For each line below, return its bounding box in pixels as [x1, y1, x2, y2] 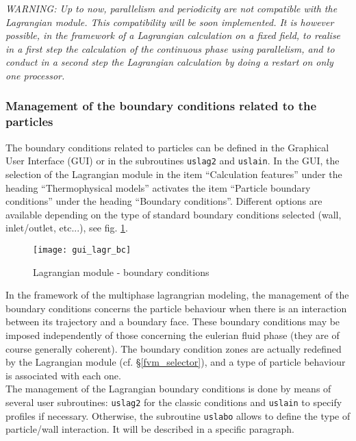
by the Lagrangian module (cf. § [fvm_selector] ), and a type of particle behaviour [5, 355, 346, 369]
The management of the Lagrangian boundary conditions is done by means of [5, 381, 331, 396]
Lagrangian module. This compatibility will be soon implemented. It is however [5, 14, 334, 29]
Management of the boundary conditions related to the [5, 97, 317, 114]
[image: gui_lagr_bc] [33, 244, 131, 255]
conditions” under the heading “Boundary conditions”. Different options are [5, 194, 322, 208]
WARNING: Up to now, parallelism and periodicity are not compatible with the [5, 1, 338, 15]
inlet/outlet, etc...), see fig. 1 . [5, 220, 128, 235]
